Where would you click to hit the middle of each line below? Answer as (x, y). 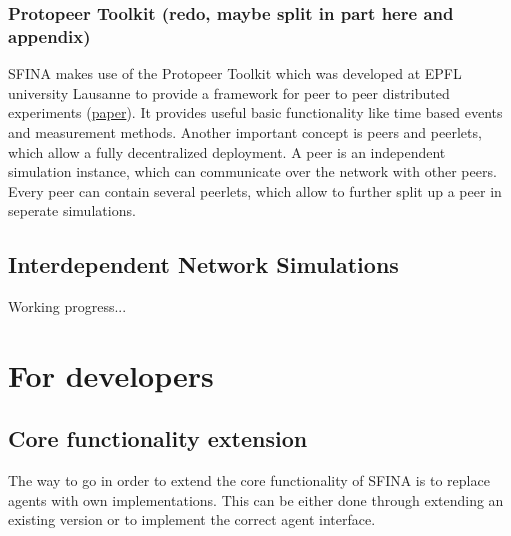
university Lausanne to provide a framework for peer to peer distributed (229, 92)
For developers (111, 374)
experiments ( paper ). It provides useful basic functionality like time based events (255, 112)
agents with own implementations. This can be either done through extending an (256, 499)
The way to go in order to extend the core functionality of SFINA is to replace (249, 480)
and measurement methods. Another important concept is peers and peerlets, (245, 131)
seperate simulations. (72, 210)
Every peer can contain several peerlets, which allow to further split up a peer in (255, 190)
